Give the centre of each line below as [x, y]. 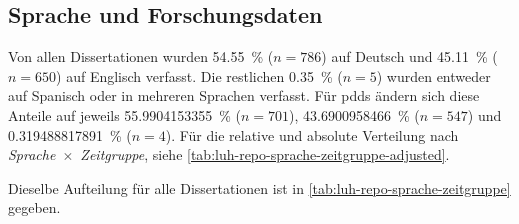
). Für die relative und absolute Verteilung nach [312, 134]
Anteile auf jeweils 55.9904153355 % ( [125, 114]
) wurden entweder [433, 75]
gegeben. [34, 207]
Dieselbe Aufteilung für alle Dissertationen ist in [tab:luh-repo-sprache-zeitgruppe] [259, 187]
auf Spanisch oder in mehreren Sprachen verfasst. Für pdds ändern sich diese [244, 95]
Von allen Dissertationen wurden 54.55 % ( [141, 56]
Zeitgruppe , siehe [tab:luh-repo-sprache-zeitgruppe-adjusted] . [265, 154]
